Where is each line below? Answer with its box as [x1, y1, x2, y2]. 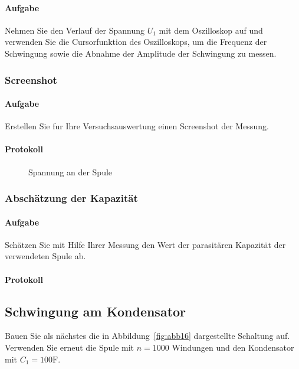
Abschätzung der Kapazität [5, 191, 138, 205]
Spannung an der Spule [28, 165, 113, 178]
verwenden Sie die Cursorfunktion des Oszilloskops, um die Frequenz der [5, 35, 267, 48]
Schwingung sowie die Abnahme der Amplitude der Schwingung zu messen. [5, 47, 277, 59]
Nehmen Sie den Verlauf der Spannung [5, 24, 144, 36]
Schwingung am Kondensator [5, 302, 186, 320]
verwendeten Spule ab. [5, 250, 86, 262]
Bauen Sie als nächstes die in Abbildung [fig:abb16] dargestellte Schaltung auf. [5, 329, 290, 342]
